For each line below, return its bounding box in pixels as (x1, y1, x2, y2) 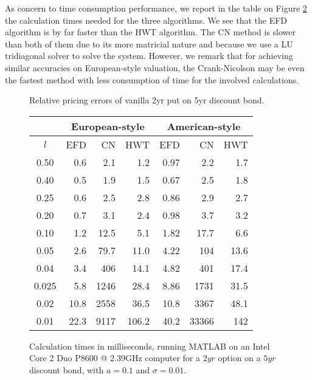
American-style (167, 119, 241, 133)
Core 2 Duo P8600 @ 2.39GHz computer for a (29, 351, 200, 364)
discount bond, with (29, 363, 104, 376)
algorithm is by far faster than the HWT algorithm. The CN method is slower (5, 26, 296, 38)
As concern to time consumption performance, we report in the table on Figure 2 (5, 2, 307, 14)
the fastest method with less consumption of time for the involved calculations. (5, 73, 299, 86)
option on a (218, 351, 261, 364)
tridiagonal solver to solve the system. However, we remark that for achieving (5, 49, 293, 62)
